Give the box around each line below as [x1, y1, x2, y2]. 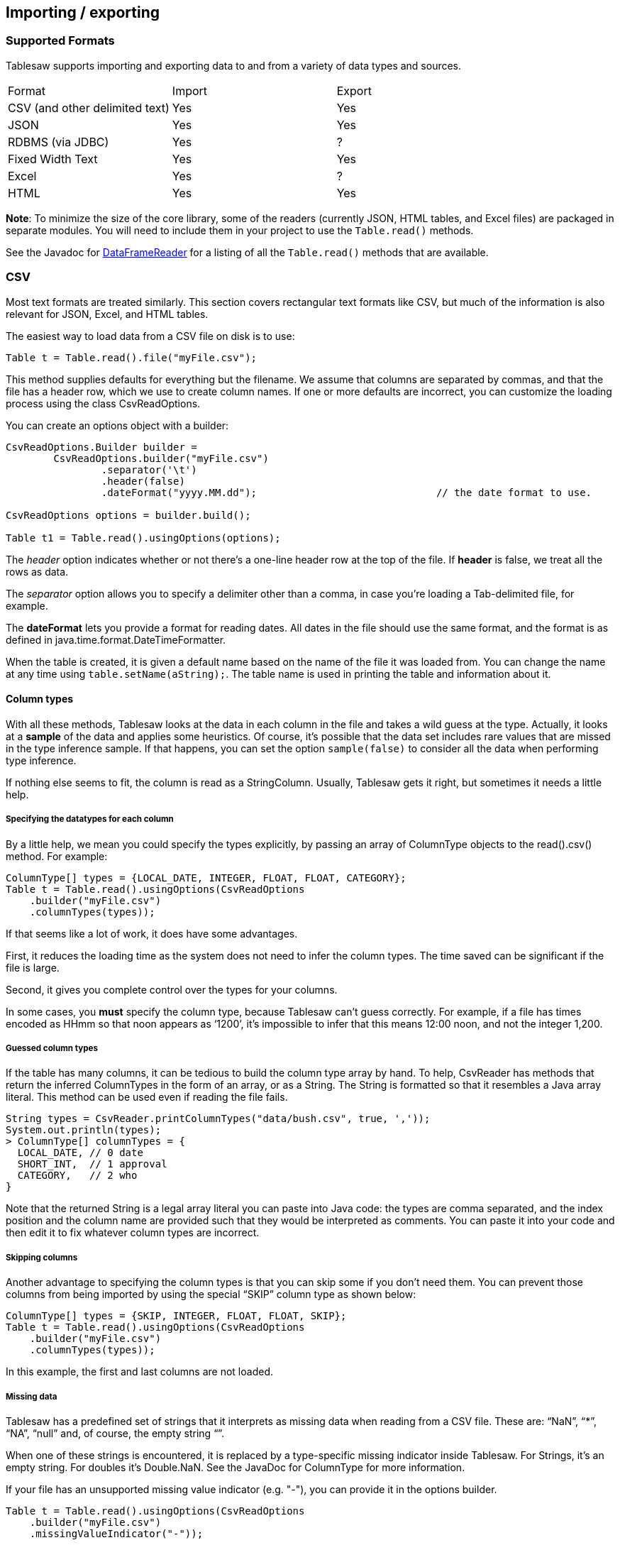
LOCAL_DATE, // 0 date [17, 1147, 143, 1159]
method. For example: [6, 850, 108, 862]
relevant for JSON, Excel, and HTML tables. [6, 307, 209, 320]
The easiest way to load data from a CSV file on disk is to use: [6, 329, 295, 342]
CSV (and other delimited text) [8, 100, 170, 115]
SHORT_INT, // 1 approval [17, 1158, 167, 1170]
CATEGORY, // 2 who [17, 1170, 138, 1182]
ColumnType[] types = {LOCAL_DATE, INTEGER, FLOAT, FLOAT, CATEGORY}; [6, 872, 406, 884]
